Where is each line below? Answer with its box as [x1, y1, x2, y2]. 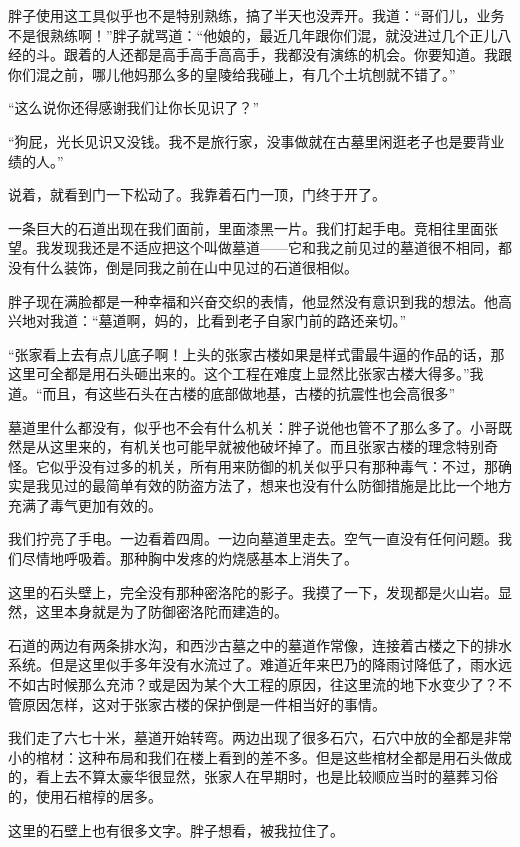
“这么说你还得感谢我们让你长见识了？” [8, 97, 260, 118]
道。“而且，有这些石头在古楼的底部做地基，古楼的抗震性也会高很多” [8, 382, 456, 403]
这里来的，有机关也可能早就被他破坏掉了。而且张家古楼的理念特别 [49, 436, 484, 457]
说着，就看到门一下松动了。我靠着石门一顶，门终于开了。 [8, 184, 386, 205]
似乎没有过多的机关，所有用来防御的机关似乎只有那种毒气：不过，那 [49, 455, 498, 476]
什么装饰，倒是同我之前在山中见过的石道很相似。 [35, 256, 358, 277]
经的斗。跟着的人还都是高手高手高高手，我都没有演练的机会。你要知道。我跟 [8, 44, 512, 65]
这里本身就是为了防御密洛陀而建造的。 [35, 601, 288, 622]
